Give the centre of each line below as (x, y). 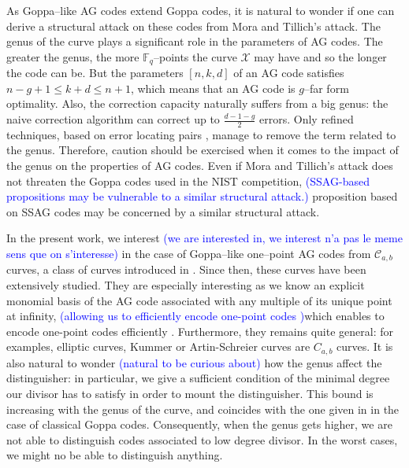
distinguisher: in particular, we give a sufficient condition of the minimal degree (198, 378)
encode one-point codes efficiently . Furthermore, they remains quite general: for (200, 331)
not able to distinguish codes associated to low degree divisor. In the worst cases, (202, 439)
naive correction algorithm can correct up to (113, 119)
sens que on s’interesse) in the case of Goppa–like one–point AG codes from (189, 253)
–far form (326, 88)
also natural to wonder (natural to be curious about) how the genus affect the (194, 362)
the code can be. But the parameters (95, 73)
